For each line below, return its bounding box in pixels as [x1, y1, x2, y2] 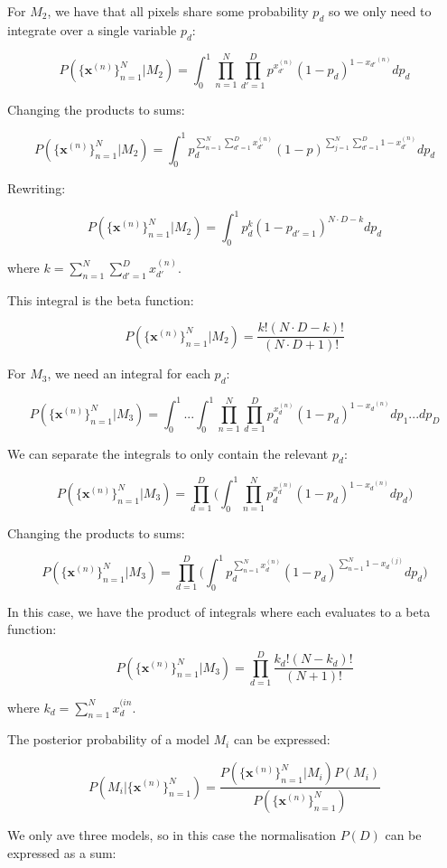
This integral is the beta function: [7, 290, 194, 309]
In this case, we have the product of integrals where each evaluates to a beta [7, 602, 431, 621]
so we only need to [328, 2, 432, 20]
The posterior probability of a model [7, 730, 210, 749]
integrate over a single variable [7, 20, 177, 39]
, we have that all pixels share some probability [47, 2, 309, 20]
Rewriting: [7, 179, 66, 198]
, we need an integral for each [47, 364, 210, 383]
